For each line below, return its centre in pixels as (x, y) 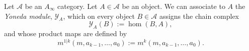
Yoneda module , (28, 16)
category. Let (77, 6)
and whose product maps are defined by (66, 33)
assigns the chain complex (199, 16)
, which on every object (99, 16)
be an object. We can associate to (174, 6)
